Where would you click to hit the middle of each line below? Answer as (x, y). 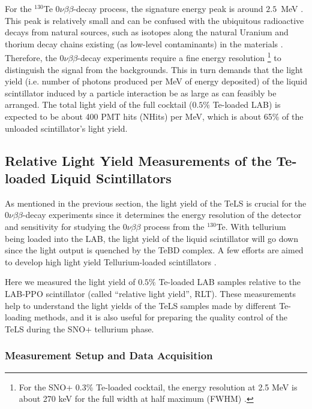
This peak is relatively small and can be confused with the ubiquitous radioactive (154, 20)
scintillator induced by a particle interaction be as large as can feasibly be (141, 93)
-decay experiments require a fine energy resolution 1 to (179, 57)
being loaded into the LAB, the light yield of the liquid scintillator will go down (151, 238)
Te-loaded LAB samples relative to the (230, 282)
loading (18, 317)
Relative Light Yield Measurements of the (138, 160)
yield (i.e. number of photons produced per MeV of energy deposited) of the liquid (156, 81)
